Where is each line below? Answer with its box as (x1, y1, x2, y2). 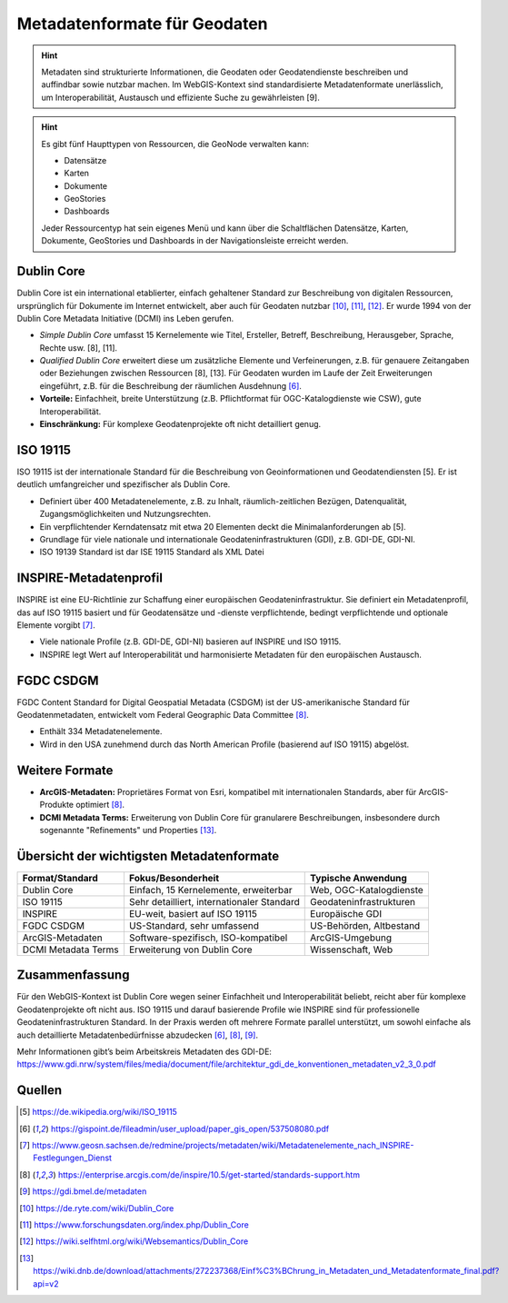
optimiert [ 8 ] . (75, 800, 125, 811)
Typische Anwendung (310, 871, 408, 884)
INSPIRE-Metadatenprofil (16, 571, 164, 586)
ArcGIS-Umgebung (310, 931, 393, 944)
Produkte (39, 800, 75, 811)
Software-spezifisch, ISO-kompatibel (128, 931, 288, 944)
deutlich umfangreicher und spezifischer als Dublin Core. (16, 479, 231, 490)
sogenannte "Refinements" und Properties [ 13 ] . (39, 824, 217, 835)
